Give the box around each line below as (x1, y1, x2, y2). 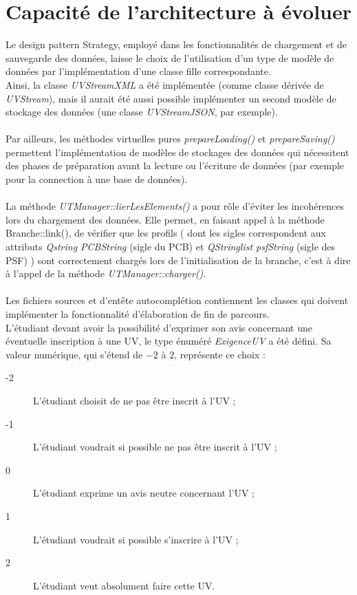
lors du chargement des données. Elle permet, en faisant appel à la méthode (6, 212, 325, 226)
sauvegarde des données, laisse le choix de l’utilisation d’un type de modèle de (6, 50, 334, 65)
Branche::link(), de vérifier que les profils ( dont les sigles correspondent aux (6, 226, 327, 240)
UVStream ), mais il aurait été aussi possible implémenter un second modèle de (6, 91, 336, 105)
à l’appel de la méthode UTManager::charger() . (6, 266, 206, 281)
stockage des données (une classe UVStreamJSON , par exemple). (6, 105, 278, 119)
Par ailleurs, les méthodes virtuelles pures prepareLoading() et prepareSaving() (6, 131, 335, 146)
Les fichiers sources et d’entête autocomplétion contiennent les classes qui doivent (6, 293, 349, 307)
